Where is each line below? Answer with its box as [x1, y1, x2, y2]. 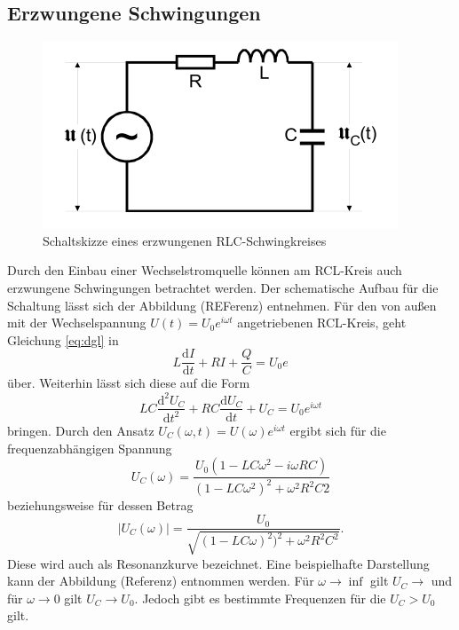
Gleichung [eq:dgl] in [7, 330, 119, 349]
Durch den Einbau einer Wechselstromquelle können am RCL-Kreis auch [7, 261, 402, 280]
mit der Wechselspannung [7, 313, 146, 332]
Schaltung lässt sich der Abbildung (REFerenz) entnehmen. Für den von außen [7, 295, 437, 314]
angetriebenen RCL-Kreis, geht [237, 313, 407, 332]
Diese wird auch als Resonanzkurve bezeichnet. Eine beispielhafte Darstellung [7, 554, 430, 572]
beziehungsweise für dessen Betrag [7, 496, 194, 515]
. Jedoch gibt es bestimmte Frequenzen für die [134, 588, 386, 607]
